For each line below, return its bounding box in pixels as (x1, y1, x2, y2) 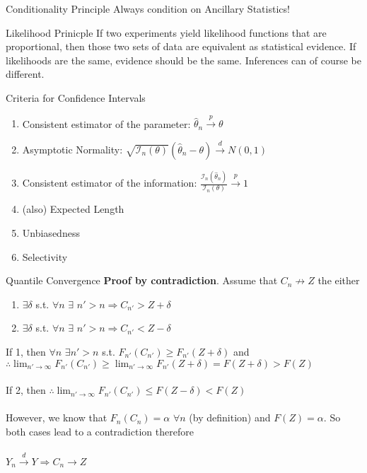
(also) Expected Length (22, 202, 124, 216)
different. (6, 66, 45, 81)
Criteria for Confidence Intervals (6, 90, 146, 105)
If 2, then (6, 383, 46, 397)
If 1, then (6, 344, 46, 358)
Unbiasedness (22, 225, 80, 240)
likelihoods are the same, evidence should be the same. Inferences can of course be (6, 52, 361, 67)
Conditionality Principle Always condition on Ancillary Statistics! (6, 1, 290, 16)
